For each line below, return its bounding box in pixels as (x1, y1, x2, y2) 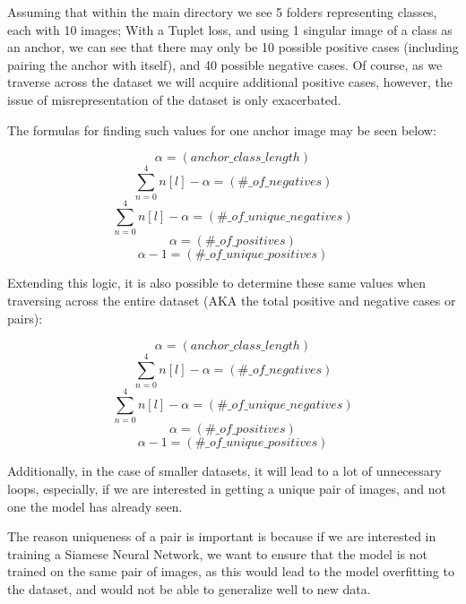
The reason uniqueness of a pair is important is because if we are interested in (7, 527, 436, 546)
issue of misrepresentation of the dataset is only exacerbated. (7, 90, 341, 108)
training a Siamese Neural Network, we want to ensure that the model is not (7, 544, 427, 563)
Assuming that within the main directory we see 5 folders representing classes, (7, 3, 437, 21)
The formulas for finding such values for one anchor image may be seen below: (7, 120, 436, 139)
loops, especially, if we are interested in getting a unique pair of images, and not (7, 479, 447, 498)
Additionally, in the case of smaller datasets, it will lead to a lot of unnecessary (7, 462, 442, 480)
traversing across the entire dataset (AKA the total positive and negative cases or (7, 291, 456, 309)
